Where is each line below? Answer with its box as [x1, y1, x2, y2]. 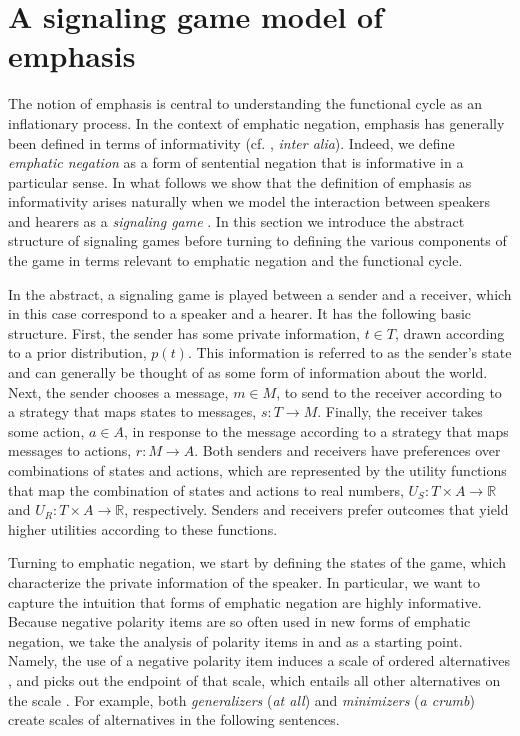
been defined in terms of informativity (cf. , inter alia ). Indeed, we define [8, 132, 455, 153]
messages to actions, [8, 440, 132, 461]
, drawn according [395, 322, 505, 343]
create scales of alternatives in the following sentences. [8, 709, 340, 730]
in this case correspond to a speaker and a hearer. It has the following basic [8, 303, 472, 324]
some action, [8, 420, 85, 441]
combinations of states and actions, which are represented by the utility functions [8, 460, 507, 480]
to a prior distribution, [8, 342, 147, 363]
